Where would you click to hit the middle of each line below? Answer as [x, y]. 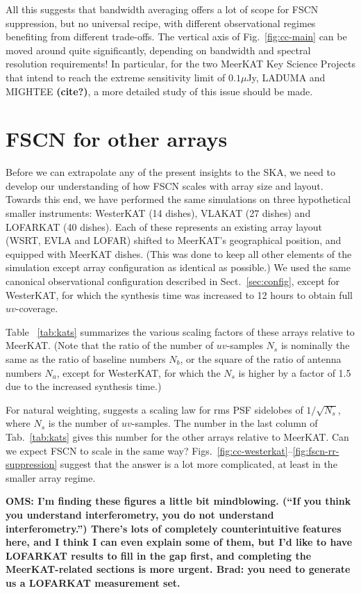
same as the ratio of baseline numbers [86, 359]
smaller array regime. [51, 477]
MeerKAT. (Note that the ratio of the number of [110, 345]
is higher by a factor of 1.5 [295, 372]
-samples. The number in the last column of [225, 423]
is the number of [83, 423]
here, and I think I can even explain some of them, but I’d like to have [179, 542]
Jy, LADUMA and [286, 77]
